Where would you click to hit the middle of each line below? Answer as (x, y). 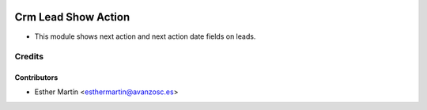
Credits (29, 57)
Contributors (36, 78)
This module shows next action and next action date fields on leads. (145, 36)
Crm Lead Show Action (72, 17)
